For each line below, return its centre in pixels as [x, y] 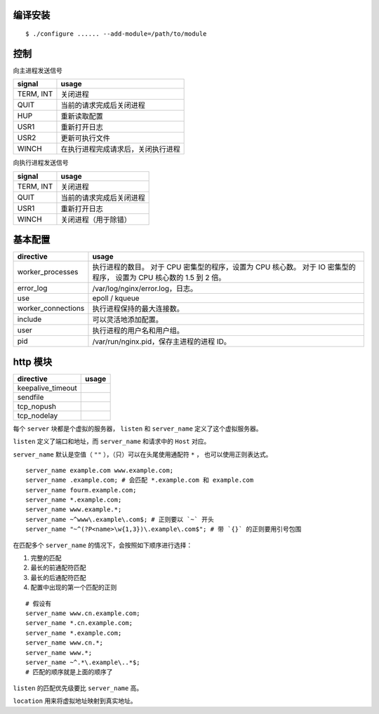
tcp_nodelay [38, 415]
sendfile [31, 397]
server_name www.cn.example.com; [83, 613]
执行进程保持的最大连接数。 [138, 309]
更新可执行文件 [85, 138]
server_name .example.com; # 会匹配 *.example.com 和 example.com [140, 480]
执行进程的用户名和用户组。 [138, 331]
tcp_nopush [36, 406]
